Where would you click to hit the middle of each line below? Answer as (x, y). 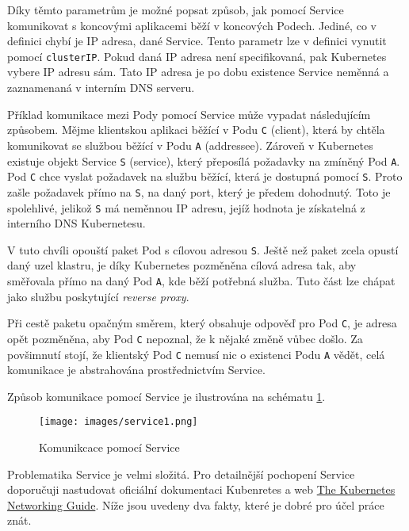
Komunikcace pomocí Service (109, 447)
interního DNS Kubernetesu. (76, 223)
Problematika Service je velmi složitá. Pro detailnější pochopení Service (181, 474)
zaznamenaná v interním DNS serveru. (101, 88)
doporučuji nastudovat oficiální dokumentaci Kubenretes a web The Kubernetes (201, 489)
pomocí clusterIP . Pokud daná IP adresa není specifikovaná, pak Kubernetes (197, 56)
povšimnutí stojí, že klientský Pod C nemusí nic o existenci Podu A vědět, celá (196, 354)
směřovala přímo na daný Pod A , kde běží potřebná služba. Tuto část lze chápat (201, 281)
